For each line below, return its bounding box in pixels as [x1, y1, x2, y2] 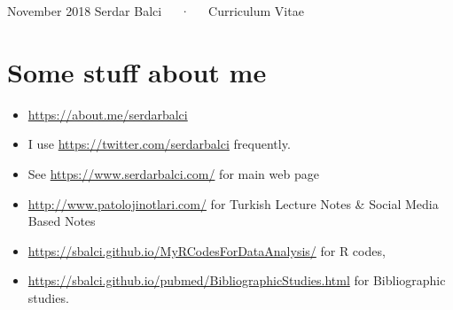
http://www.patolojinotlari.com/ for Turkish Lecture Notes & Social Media [27, 194, 439, 213]
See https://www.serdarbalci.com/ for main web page [27, 164, 319, 182]
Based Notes [27, 212, 96, 230]
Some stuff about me [7, 53, 267, 89]
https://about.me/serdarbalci [27, 105, 188, 123]
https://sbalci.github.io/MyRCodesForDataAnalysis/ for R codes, [27, 241, 386, 260]
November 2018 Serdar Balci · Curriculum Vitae [7, 2, 304, 19]
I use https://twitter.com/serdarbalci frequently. [27, 135, 291, 153]
